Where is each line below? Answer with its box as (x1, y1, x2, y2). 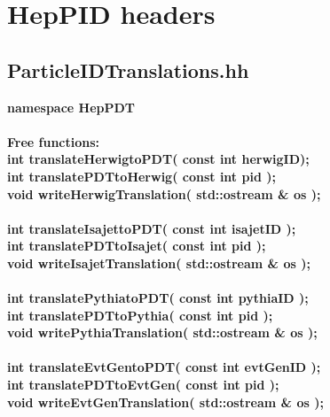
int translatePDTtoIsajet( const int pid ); (7, 236, 266, 255)
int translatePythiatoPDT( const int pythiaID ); (7, 289, 309, 307)
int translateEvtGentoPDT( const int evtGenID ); (7, 358, 321, 376)
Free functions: (7, 132, 100, 151)
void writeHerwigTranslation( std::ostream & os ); (7, 184, 321, 203)
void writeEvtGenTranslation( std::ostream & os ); (7, 392, 324, 411)
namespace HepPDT (7, 97, 136, 116)
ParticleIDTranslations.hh (7, 56, 249, 83)
